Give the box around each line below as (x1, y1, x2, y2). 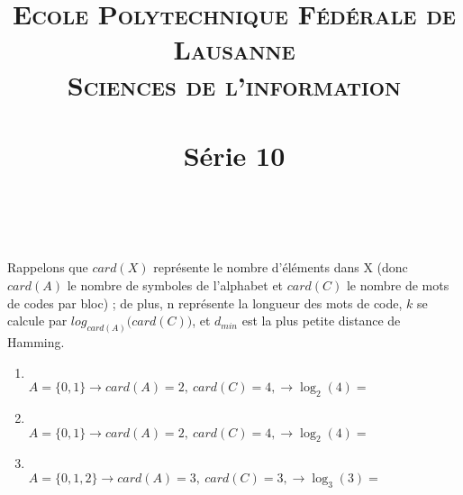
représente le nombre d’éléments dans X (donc (153, 258, 408, 277)
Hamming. (7, 332, 65, 351)
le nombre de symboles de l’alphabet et (67, 275, 284, 294)
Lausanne (173, 31, 295, 68)
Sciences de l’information (67, 66, 402, 103)
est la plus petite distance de (241, 311, 401, 330)
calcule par (7, 311, 68, 330)
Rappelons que (7, 258, 88, 277)
